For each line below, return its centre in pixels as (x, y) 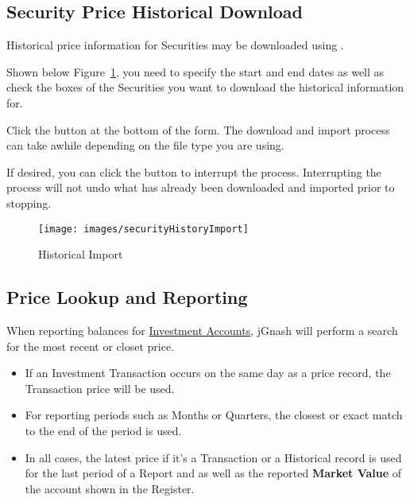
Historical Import (81, 254)
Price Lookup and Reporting (127, 297)
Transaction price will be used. (100, 388)
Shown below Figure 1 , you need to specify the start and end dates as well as (195, 71)
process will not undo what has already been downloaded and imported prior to (201, 187)
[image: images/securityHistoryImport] (143, 229)
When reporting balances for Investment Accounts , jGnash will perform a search (202, 330)
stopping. (29, 202)
